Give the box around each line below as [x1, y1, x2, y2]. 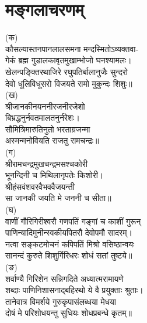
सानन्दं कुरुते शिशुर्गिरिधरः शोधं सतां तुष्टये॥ [5, 249, 132, 261]
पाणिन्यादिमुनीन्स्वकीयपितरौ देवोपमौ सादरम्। [5, 226, 132, 239]
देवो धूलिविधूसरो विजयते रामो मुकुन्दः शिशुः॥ [5, 77, 132, 89]
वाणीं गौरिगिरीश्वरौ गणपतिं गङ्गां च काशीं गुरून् [5, 215, 141, 227]
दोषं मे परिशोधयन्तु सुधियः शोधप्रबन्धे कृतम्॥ [5, 307, 132, 319]
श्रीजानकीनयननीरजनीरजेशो [5, 100, 85, 112]
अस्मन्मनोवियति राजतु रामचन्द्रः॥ [5, 134, 99, 147]
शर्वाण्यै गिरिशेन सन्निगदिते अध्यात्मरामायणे [5, 272, 124, 284]
